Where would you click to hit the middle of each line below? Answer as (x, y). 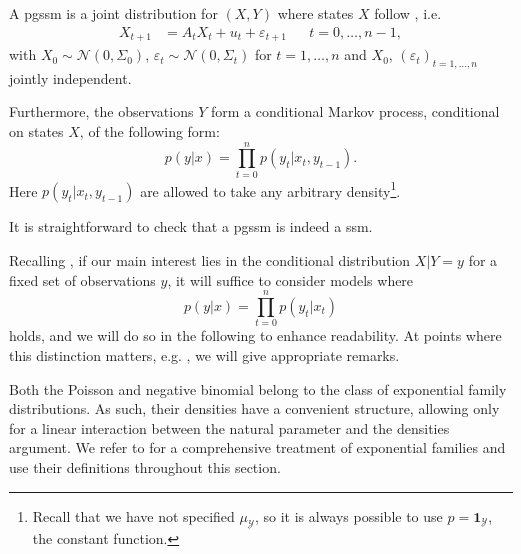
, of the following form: (149, 131)
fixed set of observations (82, 279)
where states (315, 13)
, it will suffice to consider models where (290, 279)
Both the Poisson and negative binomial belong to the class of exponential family (258, 388)
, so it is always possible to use (348, 515)
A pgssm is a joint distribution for (113, 13)
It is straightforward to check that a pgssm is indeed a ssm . (191, 226)
